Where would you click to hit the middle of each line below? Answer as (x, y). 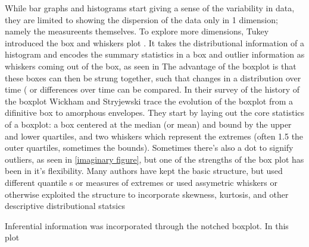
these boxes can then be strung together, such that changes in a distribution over (153, 77)
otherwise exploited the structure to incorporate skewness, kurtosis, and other (147, 194)
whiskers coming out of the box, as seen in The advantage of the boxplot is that (151, 66)
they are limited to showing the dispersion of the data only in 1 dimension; (141, 19)
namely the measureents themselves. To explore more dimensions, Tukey (137, 31)
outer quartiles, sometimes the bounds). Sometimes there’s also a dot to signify (149, 148)
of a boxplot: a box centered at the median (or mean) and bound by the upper (148, 124)
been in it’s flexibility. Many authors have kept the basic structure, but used (144, 171)
